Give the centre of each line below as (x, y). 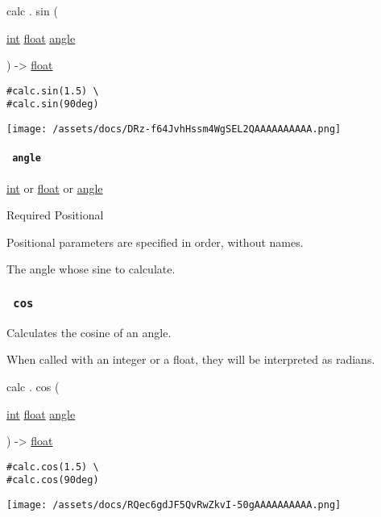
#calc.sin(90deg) (53, 104)
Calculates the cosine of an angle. (89, 332)
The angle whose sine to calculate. (91, 269)
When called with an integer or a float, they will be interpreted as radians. (191, 359)
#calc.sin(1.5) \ (53, 91)
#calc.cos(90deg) (53, 480)
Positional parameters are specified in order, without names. (155, 242)
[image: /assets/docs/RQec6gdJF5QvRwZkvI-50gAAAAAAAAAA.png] (174, 505)
